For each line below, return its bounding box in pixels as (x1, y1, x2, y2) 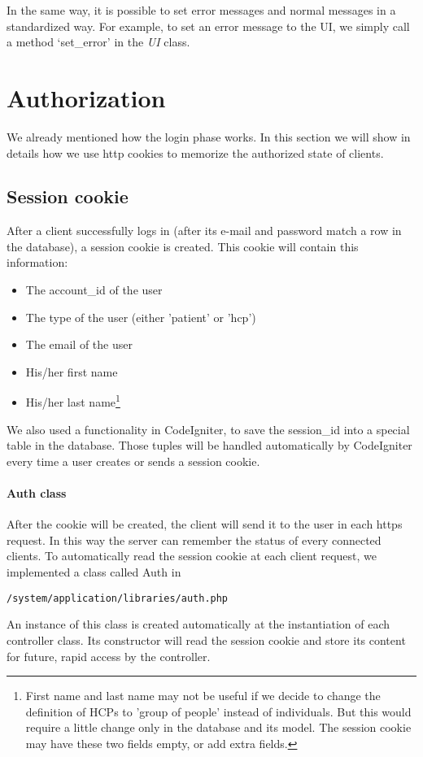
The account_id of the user (25, 281, 163, 298)
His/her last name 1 (25, 391, 120, 411)
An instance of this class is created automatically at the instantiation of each (7, 616, 390, 633)
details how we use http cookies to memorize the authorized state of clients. (7, 144, 384, 161)
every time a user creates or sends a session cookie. (7, 452, 260, 469)
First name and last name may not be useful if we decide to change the (25, 687, 381, 704)
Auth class (7, 485, 67, 502)
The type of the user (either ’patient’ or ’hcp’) (25, 308, 256, 325)
